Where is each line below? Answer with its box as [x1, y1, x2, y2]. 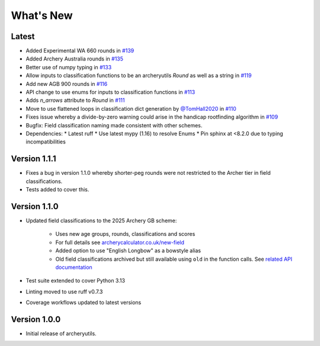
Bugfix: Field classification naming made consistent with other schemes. [25, 121, 203, 129]
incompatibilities [25, 138, 66, 145]
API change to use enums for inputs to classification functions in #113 [25, 89, 196, 96]
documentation [55, 264, 93, 271]
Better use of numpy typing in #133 [25, 63, 112, 71]
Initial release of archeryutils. [25, 329, 97, 337]
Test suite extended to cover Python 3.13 [25, 277, 126, 284]
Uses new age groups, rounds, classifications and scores [55, 230, 196, 238]
